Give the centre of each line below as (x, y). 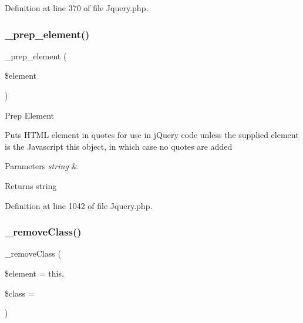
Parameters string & (41, 166)
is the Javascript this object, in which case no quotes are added (119, 146)
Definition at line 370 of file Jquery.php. (77, 8)
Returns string (31, 185)
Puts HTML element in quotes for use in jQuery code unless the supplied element (152, 135)
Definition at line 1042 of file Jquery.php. (79, 205)
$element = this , (34, 273)
